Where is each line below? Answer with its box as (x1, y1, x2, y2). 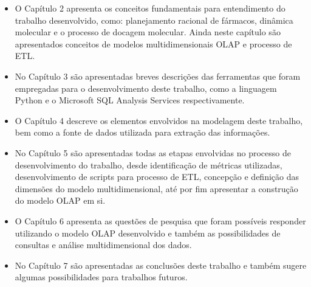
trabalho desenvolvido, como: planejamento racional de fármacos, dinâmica (15, 13, 293, 26)
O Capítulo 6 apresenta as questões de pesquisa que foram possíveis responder (15, 214, 306, 227)
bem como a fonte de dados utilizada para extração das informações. (15, 126, 270, 139)
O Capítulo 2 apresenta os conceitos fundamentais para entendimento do (15, 2, 285, 14)
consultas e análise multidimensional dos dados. (15, 238, 192, 251)
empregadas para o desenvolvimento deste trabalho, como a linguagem (15, 81, 277, 94)
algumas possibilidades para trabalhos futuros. (15, 271, 188, 283)
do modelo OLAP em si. (15, 194, 106, 207)
